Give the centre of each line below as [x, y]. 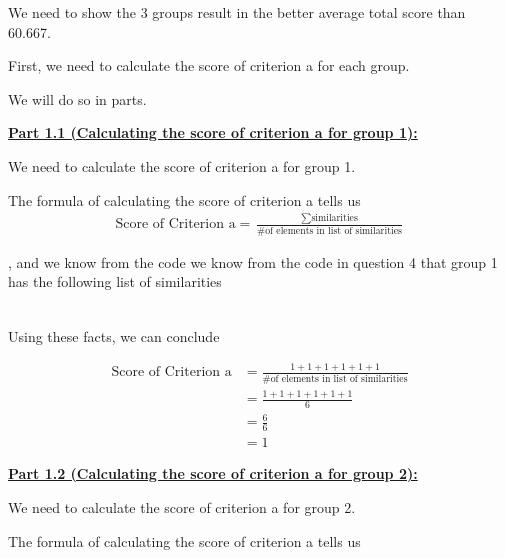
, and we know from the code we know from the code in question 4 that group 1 [253, 261]
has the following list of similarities [115, 281]
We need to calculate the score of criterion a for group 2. [182, 506]
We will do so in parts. [77, 98]
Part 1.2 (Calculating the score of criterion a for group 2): [213, 473]
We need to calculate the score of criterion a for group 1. [182, 165]
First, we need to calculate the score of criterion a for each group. [209, 65]
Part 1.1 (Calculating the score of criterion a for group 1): [213, 132]
